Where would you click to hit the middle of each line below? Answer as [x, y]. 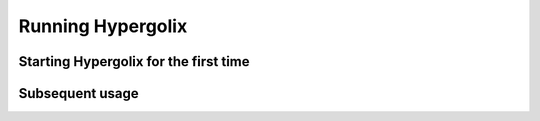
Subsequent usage [78, 93]
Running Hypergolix [103, 26]
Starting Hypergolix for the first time [134, 61]
